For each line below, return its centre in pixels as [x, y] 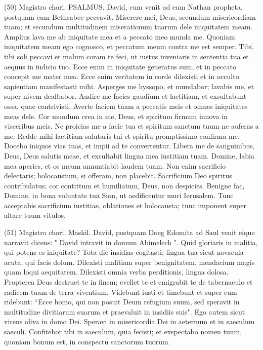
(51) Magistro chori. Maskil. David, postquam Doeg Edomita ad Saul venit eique [129, 232]
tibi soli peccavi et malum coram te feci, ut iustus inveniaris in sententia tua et [126, 56]
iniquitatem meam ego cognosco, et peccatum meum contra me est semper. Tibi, [129, 46]
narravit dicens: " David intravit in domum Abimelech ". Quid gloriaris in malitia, [131, 242]
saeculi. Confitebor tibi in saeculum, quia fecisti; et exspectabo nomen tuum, [123, 331]
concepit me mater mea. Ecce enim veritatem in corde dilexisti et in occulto [122, 76]
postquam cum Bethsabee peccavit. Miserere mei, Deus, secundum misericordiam [130, 16]
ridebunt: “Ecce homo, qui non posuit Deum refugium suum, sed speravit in [122, 302]
